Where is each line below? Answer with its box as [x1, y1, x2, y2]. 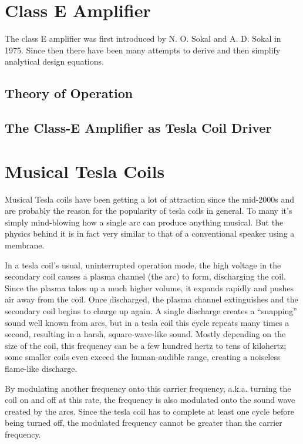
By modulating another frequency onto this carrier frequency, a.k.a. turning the [5, 382, 291, 394]
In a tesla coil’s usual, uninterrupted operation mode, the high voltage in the [5, 258, 281, 271]
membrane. [5, 238, 45, 251]
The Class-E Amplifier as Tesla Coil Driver [5, 119, 272, 137]
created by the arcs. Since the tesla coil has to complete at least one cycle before [5, 405, 295, 417]
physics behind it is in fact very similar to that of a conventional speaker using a [5, 227, 295, 240]
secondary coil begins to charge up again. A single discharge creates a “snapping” [5, 304, 297, 317]
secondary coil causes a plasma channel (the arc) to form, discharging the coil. [5, 270, 286, 282]
